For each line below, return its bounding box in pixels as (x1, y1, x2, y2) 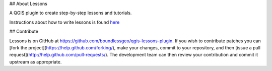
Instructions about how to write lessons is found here (9, 19, 120, 25)
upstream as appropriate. (9, 58, 62, 65)
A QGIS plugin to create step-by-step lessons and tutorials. (9, 10, 132, 16)
